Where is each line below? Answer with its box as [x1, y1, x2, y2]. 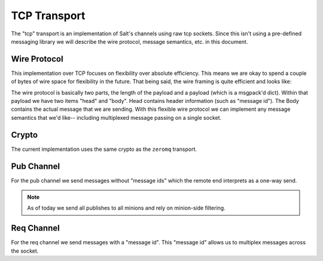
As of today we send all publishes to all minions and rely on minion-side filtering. [27, 204, 226, 212]
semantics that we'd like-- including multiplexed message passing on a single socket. [11, 114, 222, 121]
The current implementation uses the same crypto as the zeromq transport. [11, 145, 197, 153]
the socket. [11, 247, 39, 254]
